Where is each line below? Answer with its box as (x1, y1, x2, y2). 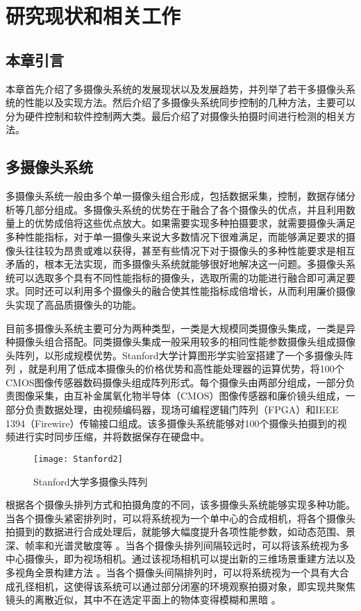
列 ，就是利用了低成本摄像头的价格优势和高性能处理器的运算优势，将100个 (6, 361, 344, 376)
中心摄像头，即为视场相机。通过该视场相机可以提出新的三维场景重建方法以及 (6, 551, 355, 566)
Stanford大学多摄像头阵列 (33, 474, 148, 488)
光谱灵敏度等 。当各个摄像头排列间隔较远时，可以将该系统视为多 (53, 537, 349, 552)
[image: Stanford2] (33, 454, 123, 464)
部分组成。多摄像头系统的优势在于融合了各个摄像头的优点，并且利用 (34, 202, 346, 216)
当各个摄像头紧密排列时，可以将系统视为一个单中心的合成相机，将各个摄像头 (6, 510, 355, 525)
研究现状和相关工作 (6, 1, 181, 30)
